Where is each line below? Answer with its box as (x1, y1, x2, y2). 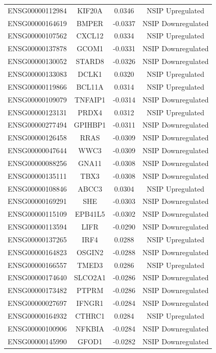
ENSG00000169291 (8, 196, 67, 206)
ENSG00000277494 (8, 119, 67, 130)
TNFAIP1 (74, 94, 106, 105)
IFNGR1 (76, 298, 104, 308)
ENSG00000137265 (8, 234, 67, 244)
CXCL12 (76, 30, 104, 41)
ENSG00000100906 (8, 323, 67, 334)
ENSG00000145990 (8, 336, 67, 346)
